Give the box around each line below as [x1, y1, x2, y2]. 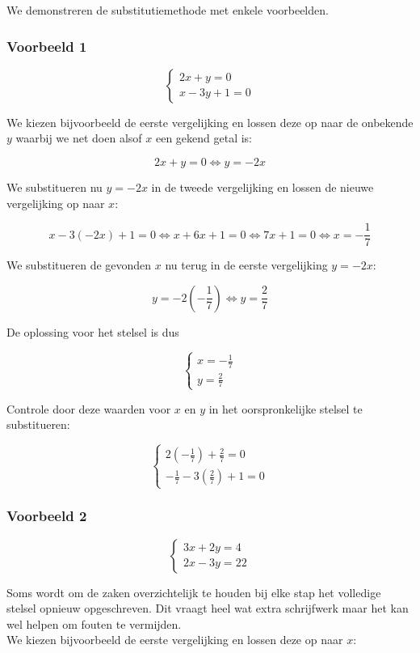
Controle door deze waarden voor [6, 400, 171, 417]
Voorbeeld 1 [6, 36, 87, 56]
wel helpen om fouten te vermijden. [6, 615, 182, 632]
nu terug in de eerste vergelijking [165, 257, 328, 273]
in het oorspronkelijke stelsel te [208, 400, 363, 417]
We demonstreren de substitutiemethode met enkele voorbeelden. [6, 2, 329, 18]
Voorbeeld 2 [6, 506, 87, 526]
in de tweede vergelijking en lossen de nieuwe [151, 179, 374, 195]
